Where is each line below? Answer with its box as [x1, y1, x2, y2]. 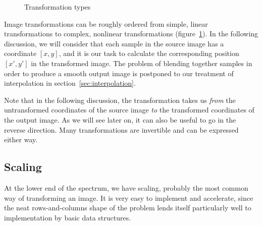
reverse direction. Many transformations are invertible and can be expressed [4, 124, 239, 135]
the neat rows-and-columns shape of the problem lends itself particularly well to [4, 202, 251, 213]
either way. [4, 134, 38, 145]
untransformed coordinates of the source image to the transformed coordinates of [4, 104, 254, 115]
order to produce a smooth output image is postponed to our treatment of [4, 68, 234, 78]
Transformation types [24, 2, 91, 12]
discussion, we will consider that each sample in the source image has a [4, 38, 224, 48]
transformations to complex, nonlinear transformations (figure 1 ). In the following [4, 28, 258, 39]
